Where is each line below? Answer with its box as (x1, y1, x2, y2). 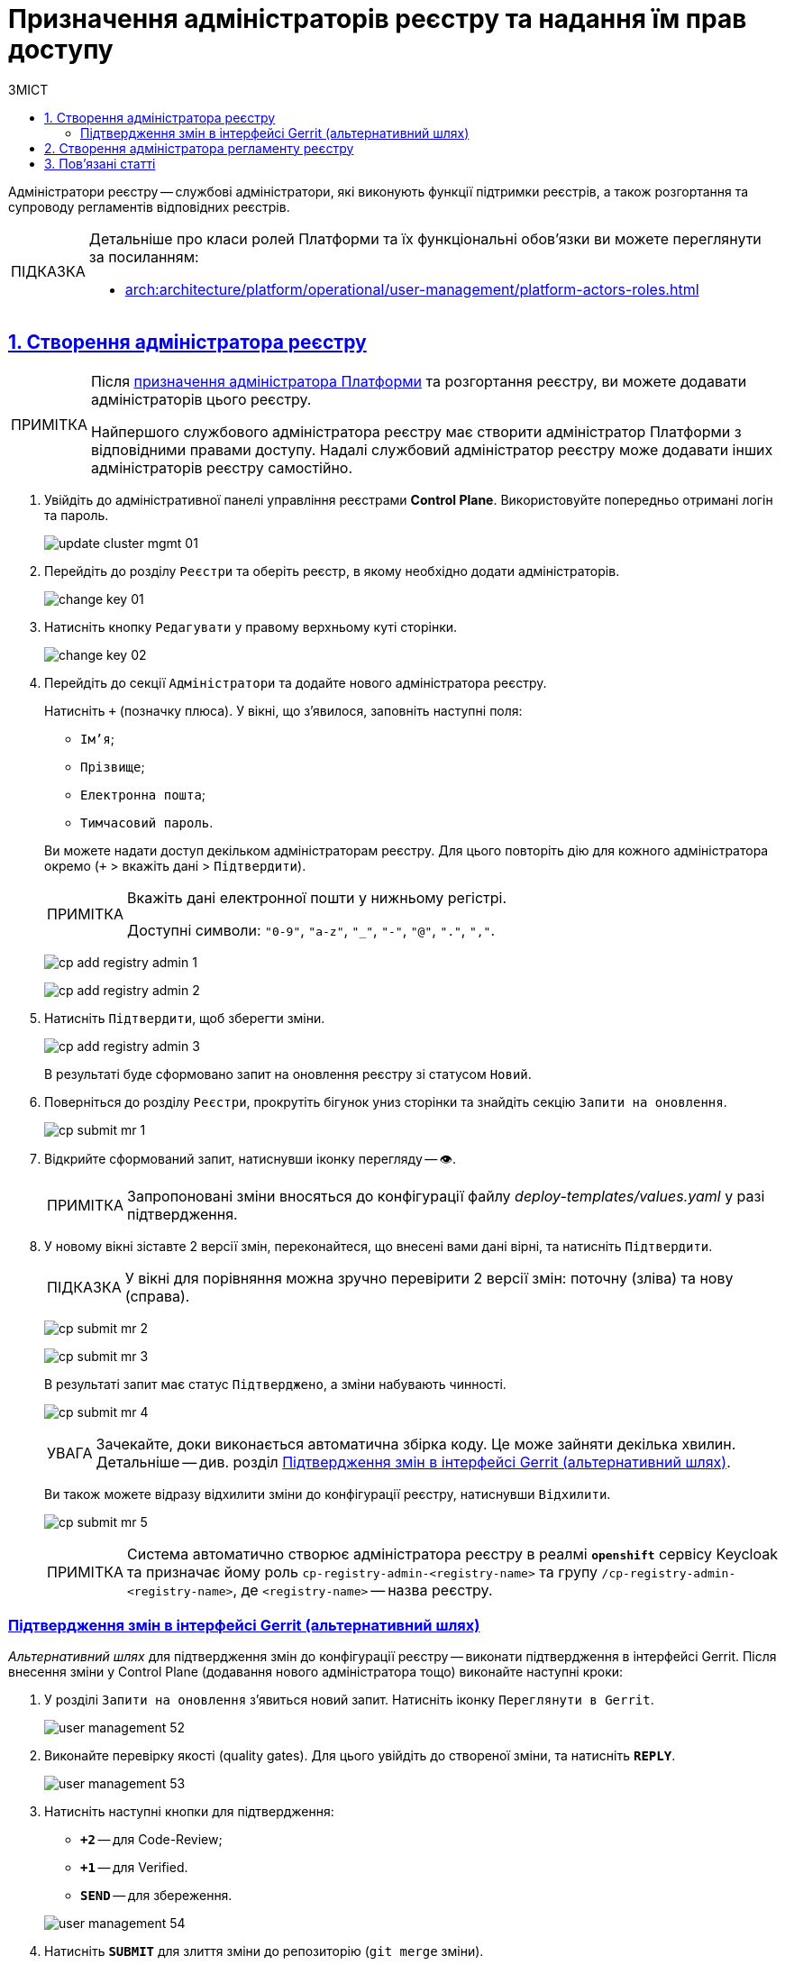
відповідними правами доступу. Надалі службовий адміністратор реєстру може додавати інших (91, 440, 773, 459)
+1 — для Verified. (80, 1860, 188, 1876)
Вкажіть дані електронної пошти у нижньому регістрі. (127, 888, 507, 907)
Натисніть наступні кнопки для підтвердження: (44, 1804, 334, 1820)
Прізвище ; (80, 758, 145, 774)
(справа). (124, 1286, 190, 1305)
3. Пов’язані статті (44, 155, 156, 171)
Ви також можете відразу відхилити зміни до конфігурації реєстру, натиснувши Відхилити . (44, 1485, 611, 1502)
